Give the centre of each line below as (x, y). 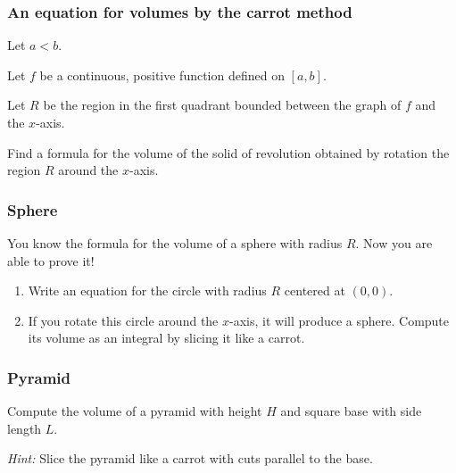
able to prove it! (51, 260)
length (25, 428)
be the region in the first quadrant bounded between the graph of (222, 105)
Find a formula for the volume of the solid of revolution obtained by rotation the (228, 152)
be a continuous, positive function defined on (162, 75)
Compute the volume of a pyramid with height (135, 411)
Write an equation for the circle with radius (147, 290)
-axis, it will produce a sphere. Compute (340, 320)
